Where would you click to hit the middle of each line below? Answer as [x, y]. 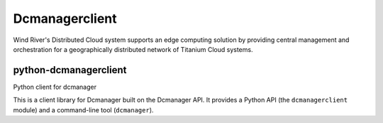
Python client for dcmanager [55, 87]
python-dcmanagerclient [70, 70]
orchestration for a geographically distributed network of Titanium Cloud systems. [133, 49]
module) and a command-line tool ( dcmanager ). [83, 109]
